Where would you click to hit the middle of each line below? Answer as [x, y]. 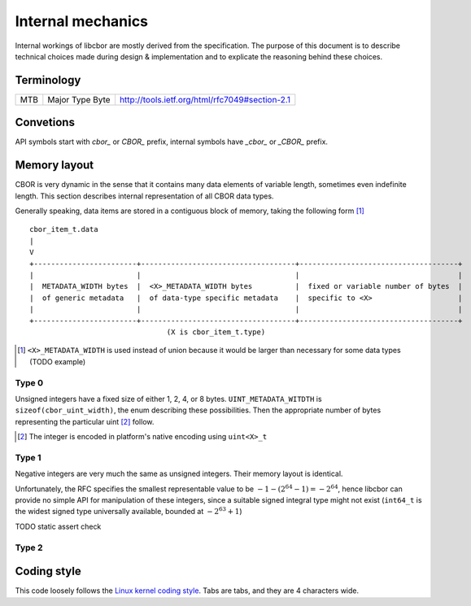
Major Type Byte [79, 99]
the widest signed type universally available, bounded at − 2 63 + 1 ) [129, 511]
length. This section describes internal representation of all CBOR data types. [144, 196]
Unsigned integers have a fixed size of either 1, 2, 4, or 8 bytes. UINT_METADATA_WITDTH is [168, 399]
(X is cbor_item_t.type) [216, 332]
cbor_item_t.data [64, 229]
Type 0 [29, 382]
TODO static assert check [58, 526]
